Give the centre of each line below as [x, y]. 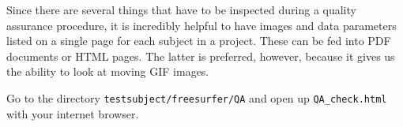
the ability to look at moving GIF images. [108, 71]
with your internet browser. [73, 113]
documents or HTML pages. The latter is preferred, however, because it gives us [201, 56]
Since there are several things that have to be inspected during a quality [181, 9]
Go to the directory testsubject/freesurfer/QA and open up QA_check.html [197, 97]
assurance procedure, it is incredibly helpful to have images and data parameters [201, 25]
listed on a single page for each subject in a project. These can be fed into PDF [199, 41]
